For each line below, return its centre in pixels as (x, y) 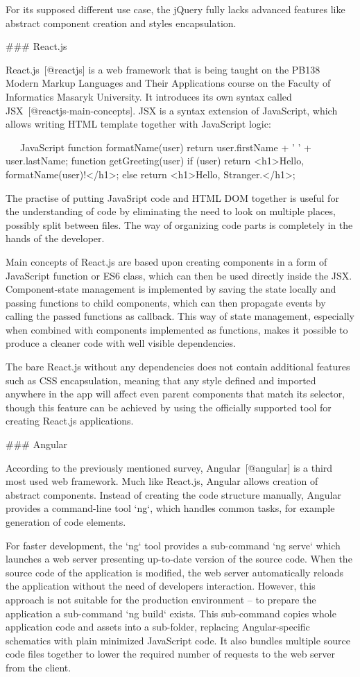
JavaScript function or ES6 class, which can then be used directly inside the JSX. (179, 275)
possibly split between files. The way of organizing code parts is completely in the (179, 224)
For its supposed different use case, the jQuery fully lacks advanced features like (175, 9)
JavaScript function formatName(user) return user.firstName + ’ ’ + (165, 147)
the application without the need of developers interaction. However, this (161, 586)
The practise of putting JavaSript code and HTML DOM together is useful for (172, 197)
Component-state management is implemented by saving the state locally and (171, 289)
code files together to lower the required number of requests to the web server (171, 654)
